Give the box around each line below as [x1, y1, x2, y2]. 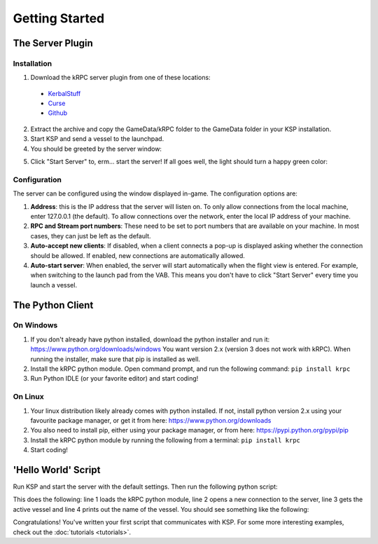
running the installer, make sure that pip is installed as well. [30, 355, 201, 363]
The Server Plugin [13, 37, 94, 49]
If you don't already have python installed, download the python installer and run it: [30, 335, 270, 344]
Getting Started [13, 11, 105, 26]
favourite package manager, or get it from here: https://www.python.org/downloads [30, 416, 272, 424]
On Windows [13, 320, 58, 330]
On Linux [13, 392, 45, 402]
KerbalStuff [48, 89, 81, 97]
